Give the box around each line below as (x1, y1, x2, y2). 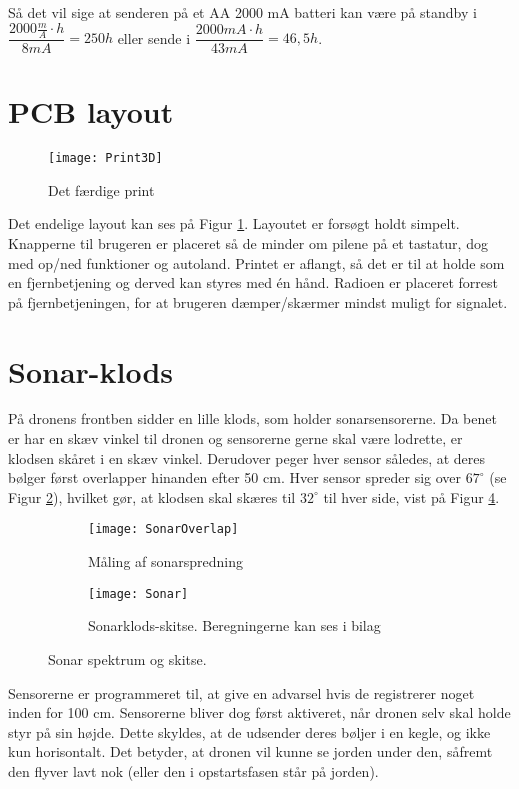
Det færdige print (48, 179, 155, 200)
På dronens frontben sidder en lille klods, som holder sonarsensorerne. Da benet (8, 408, 497, 429)
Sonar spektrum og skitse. (48, 648, 207, 669)
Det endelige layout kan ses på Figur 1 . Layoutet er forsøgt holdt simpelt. (8, 213, 460, 234)
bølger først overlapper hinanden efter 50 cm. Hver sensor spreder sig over (8, 467, 462, 488)
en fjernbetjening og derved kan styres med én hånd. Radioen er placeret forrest (8, 272, 498, 293)
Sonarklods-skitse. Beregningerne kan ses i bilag (88, 615, 381, 636)
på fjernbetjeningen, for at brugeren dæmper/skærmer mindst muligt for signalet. (8, 291, 508, 312)
